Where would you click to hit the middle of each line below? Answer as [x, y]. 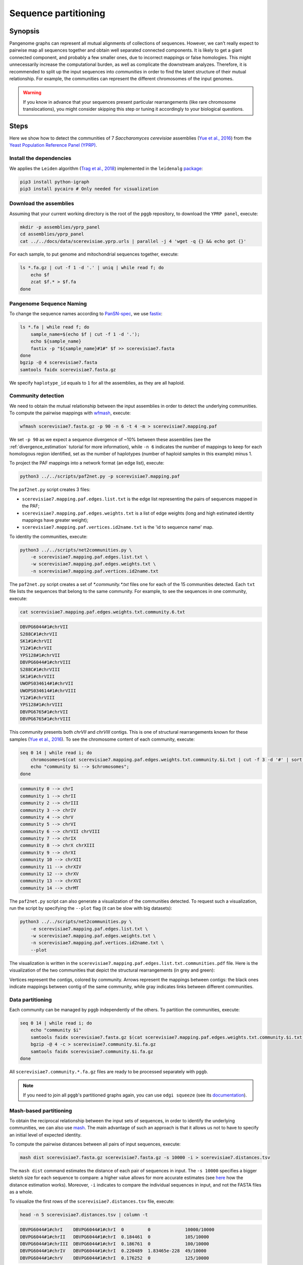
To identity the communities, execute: [48, 536]
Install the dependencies [40, 158]
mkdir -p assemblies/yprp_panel [60, 227]
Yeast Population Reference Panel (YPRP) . [53, 145]
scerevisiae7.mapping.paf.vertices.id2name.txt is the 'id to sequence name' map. [118, 527]
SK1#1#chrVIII [37, 676]
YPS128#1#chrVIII [41, 705]
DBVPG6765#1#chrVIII [45, 719]
